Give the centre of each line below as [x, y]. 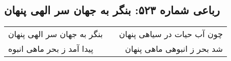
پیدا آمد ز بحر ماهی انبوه [51, 49]
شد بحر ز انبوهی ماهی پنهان [174, 49]
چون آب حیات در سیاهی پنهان [171, 34]
